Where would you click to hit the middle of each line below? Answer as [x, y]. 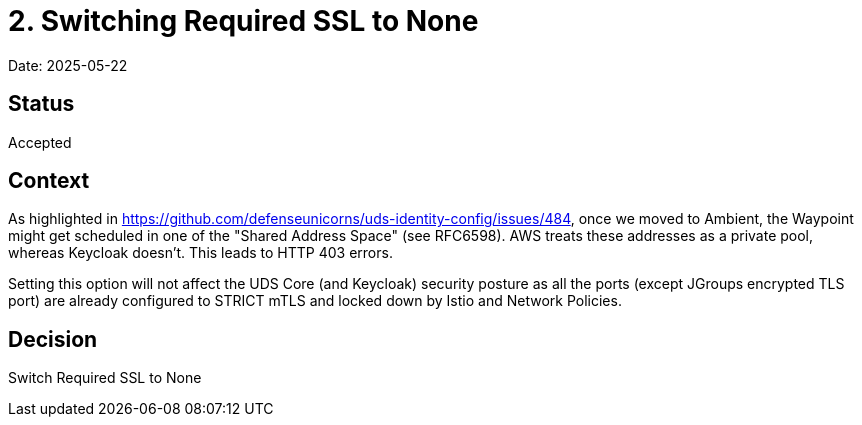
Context [49, 181]
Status [41, 104]
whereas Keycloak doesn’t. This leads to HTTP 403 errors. [200, 253]
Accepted [40, 142]
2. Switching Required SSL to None [243, 21]
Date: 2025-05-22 [68, 65]
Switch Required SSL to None [105, 378]
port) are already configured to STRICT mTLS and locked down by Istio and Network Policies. [315, 301]
